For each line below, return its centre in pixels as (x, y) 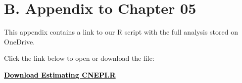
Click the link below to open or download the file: (79, 58)
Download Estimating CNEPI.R (60, 74)
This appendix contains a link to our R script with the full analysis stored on (121, 32)
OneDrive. (20, 41)
